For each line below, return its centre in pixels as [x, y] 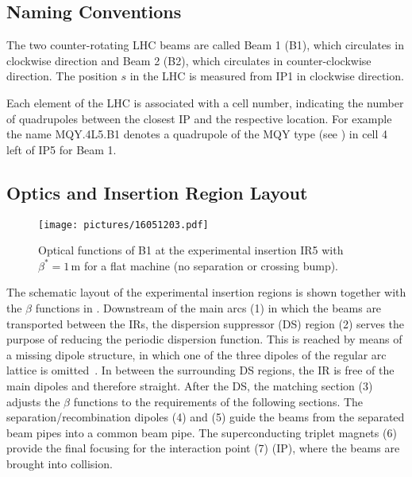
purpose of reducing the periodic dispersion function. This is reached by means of [204, 339]
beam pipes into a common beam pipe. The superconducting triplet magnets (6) [202, 432]
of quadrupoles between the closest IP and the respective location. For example [199, 118]
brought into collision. [60, 463]
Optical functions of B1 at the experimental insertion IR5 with [191, 250]
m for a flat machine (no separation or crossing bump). [205, 265]
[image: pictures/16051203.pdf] [123, 225]
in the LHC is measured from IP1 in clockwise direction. [267, 76]
